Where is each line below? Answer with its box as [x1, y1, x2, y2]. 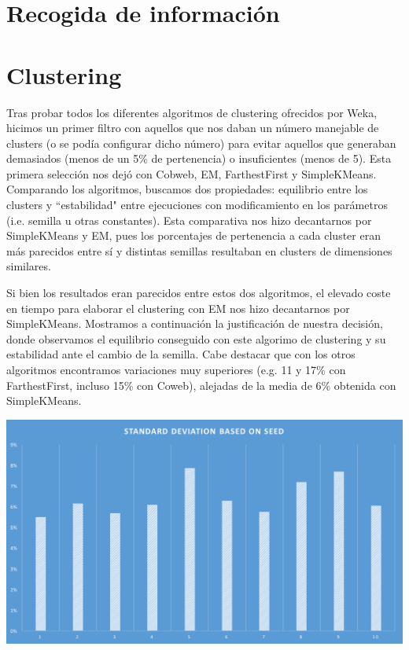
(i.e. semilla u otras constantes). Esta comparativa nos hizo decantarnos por [6, 211, 372, 228]
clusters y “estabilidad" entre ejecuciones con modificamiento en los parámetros [6, 196, 388, 213]
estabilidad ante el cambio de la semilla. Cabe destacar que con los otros [6, 346, 356, 362]
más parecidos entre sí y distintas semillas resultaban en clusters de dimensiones [6, 242, 392, 259]
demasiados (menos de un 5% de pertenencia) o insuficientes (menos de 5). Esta [6, 150, 392, 167]
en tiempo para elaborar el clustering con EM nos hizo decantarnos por [6, 299, 350, 316]
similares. [6, 258, 51, 274]
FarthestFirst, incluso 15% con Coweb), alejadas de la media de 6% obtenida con [6, 376, 396, 393]
